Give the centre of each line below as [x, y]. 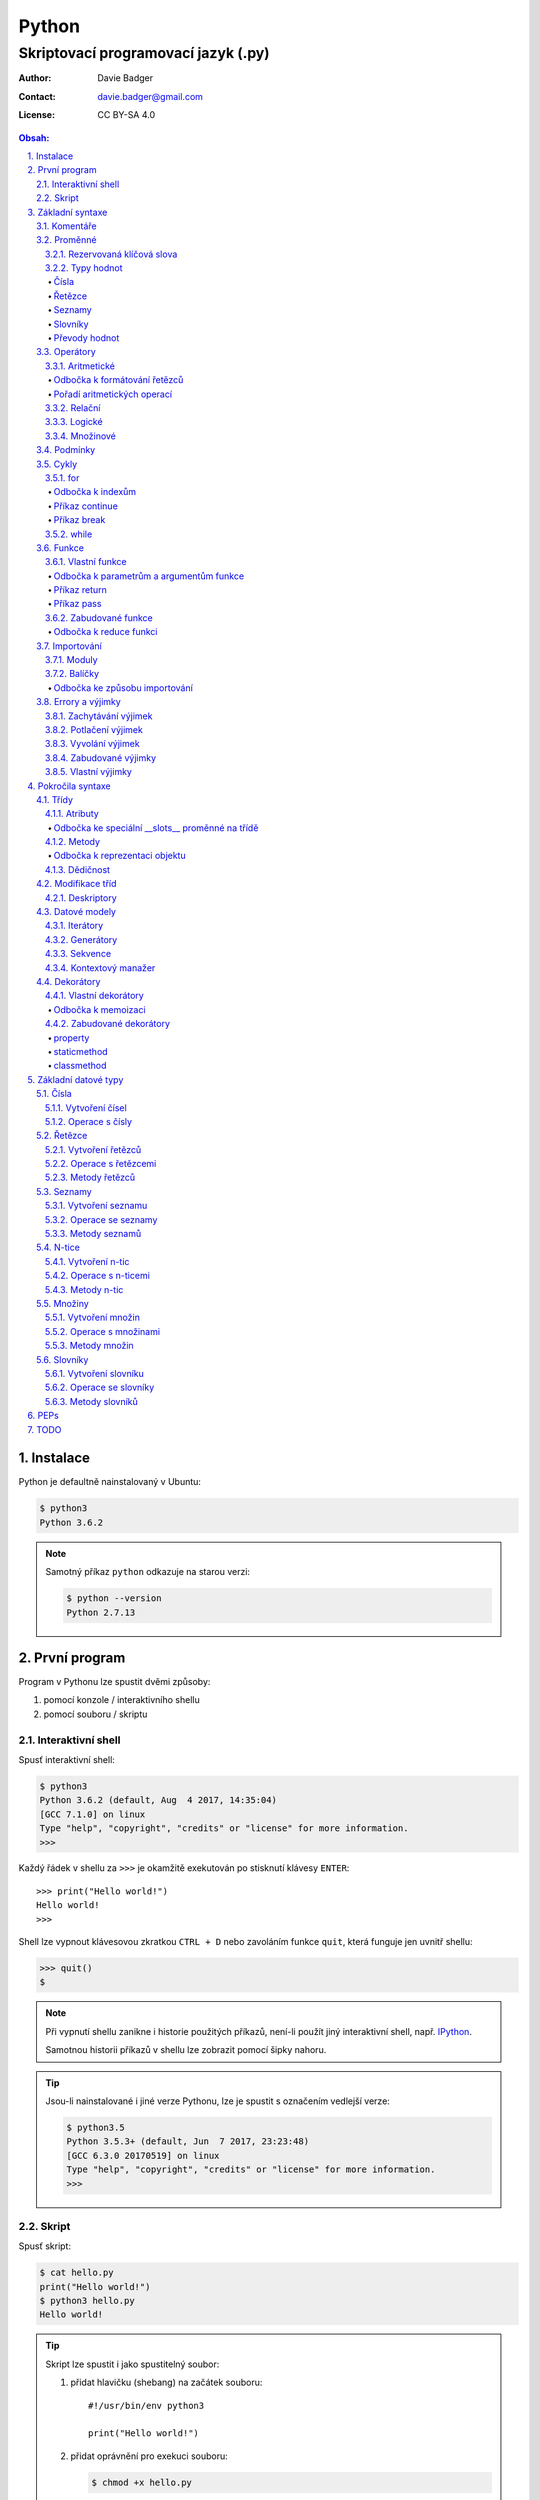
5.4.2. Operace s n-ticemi [97, 1276]
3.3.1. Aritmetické [80, 366]
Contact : [37, 96]
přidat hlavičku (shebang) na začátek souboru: [166, 2382]
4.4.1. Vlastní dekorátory [94, 996]
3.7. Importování [69, 646]
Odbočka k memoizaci [99, 1009]
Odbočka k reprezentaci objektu [119, 856]
